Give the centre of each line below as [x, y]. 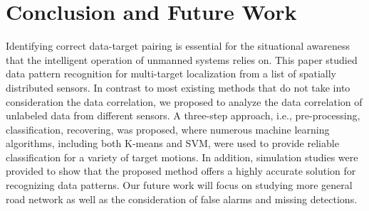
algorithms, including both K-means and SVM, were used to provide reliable [172, 143]
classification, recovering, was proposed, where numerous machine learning [168, 129]
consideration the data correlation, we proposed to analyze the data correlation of [184, 101]
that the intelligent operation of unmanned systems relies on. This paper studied [182, 59]
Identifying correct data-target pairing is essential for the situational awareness [178, 46]
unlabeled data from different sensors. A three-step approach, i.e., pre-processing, [183, 115]
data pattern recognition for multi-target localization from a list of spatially [171, 74]
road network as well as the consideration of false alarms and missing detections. [182, 199]
